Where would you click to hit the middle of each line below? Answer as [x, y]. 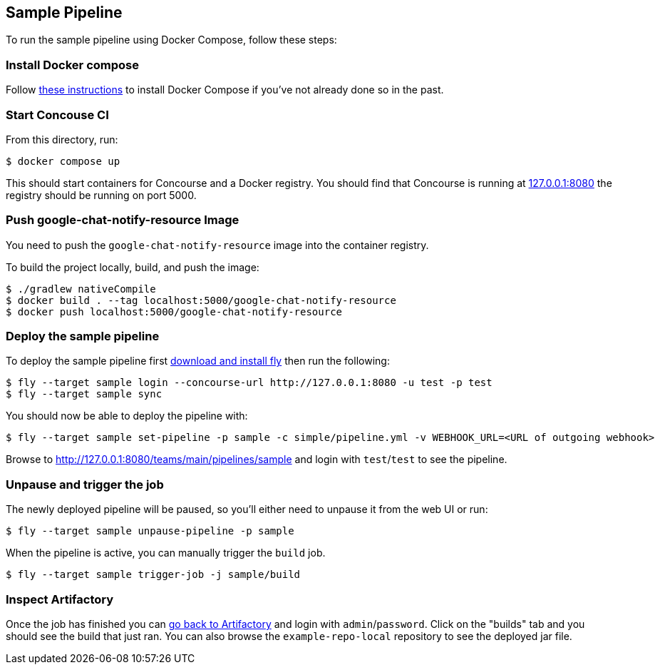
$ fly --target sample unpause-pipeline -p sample [150, 531]
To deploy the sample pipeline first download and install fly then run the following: [198, 361]
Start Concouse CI [57, 115]
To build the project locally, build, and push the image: [133, 267]
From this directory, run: [62, 139]
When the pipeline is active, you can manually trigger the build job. [166, 553]
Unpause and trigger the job [85, 484]
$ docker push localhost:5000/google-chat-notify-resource [174, 311]
